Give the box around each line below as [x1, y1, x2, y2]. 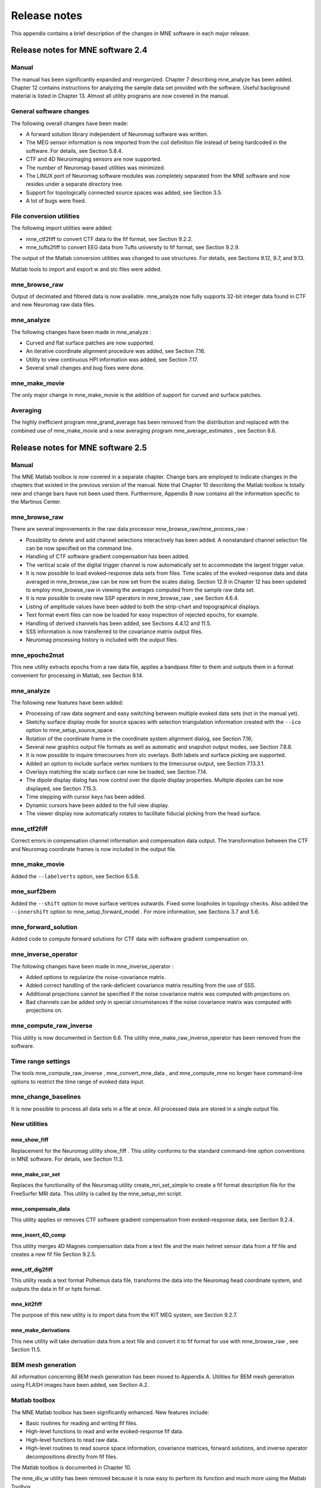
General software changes [11, 107, 89, 115]
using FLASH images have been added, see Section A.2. [11, 1381, 149, 1389]
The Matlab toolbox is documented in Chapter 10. [11, 1464, 132, 1471]
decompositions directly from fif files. [26, 1453, 118, 1460]
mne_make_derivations [11, 1327, 70, 1334]
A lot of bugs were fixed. [26, 197, 86, 205]
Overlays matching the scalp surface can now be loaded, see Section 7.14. [26, 768, 207, 776]
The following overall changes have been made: [11, 120, 128, 127]
